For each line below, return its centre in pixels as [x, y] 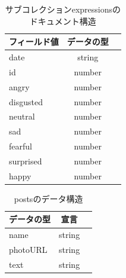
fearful [21, 146]
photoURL [28, 250]
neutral [22, 116]
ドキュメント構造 [63, 21]
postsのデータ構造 [48, 198]
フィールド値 [34, 42]
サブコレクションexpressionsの [63, 9]
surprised [26, 161]
